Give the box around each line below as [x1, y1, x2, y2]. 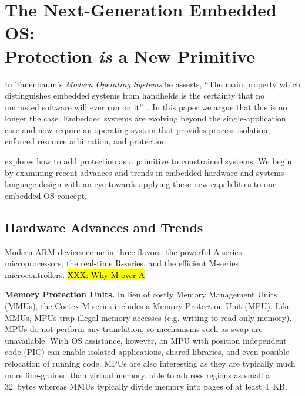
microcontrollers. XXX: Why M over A [5, 268, 145, 280]
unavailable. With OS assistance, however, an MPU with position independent [5, 334, 287, 346]
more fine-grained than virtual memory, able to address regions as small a [5, 368, 270, 381]
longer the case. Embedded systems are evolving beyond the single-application [5, 112, 286, 124]
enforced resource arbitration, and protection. [5, 135, 169, 147]
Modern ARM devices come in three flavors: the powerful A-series [5, 245, 242, 258]
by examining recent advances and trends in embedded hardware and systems [5, 166, 284, 178]
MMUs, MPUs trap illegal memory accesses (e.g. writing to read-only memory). [5, 311, 292, 323]
